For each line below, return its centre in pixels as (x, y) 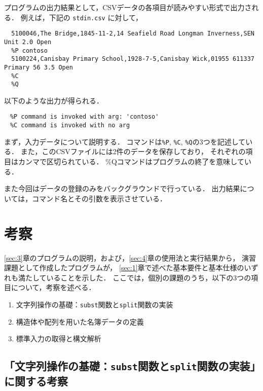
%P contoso (29, 50)
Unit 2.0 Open (28, 42)
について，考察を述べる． (53, 287)
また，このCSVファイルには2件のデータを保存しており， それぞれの (133, 151)
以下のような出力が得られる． (54, 100)
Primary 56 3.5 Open (39, 67)
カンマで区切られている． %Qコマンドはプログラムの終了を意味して (131, 161)
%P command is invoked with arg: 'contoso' (84, 117)
